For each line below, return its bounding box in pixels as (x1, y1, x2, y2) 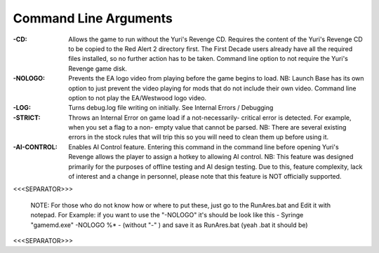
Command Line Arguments (13, 11, 173, 26)
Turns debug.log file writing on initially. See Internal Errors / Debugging (68, 104, 274, 112)
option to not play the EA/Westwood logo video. (68, 93, 207, 102)
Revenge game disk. (68, 64, 128, 73)
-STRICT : (13, 113, 41, 122)
